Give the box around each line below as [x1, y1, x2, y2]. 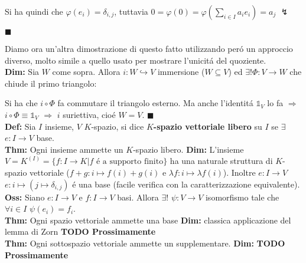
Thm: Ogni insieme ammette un [5, 143, 123, 155]
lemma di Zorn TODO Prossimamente [5, 225, 156, 238]
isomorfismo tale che [205, 190, 279, 203]
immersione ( [157, 65, 205, 78]
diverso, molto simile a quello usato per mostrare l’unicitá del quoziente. [5, 54, 266, 66]
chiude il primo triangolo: [5, 77, 97, 89]
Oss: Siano [5, 190, 45, 203]
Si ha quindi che [5, 5, 63, 17]
